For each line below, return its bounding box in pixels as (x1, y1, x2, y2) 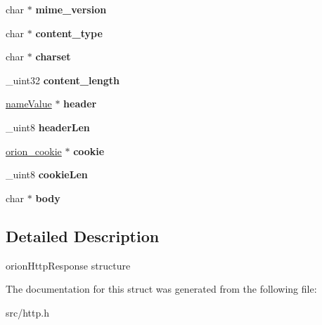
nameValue (6, 96, 52, 111)
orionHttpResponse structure (6, 258, 131, 272)
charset (35, 49, 71, 64)
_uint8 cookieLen (6, 167, 88, 182)
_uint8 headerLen (6, 119, 90, 134)
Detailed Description (6, 225, 160, 246)
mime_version (35, 2, 107, 16)
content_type (35, 25, 103, 40)
